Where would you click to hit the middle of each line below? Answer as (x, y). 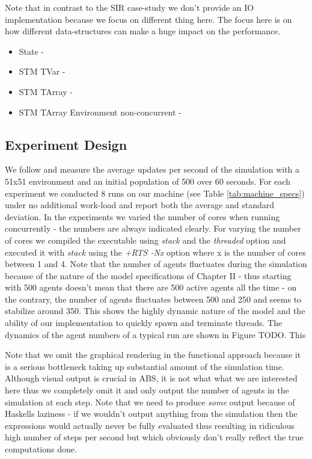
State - (32, 51)
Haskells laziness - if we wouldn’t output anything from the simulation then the (151, 414)
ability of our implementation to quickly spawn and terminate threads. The (144, 323)
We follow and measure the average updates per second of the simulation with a (152, 169)
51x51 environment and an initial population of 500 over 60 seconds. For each (148, 181)
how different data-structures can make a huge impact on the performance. (143, 31)
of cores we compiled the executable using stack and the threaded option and (145, 240)
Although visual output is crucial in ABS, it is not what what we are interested (151, 378)
